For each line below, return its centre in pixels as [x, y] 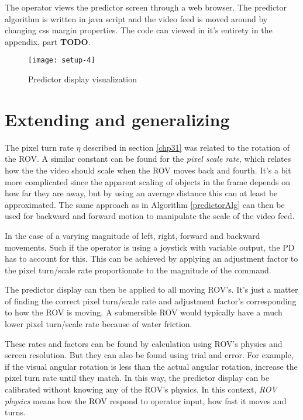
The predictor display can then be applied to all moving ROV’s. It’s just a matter [151, 289]
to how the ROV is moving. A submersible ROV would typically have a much [144, 312]
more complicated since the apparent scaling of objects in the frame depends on [148, 181]
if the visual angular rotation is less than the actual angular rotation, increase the [151, 366]
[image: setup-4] [62, 60]
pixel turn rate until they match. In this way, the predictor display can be [137, 378]
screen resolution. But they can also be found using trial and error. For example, [149, 355]
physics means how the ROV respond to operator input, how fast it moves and [146, 400]
